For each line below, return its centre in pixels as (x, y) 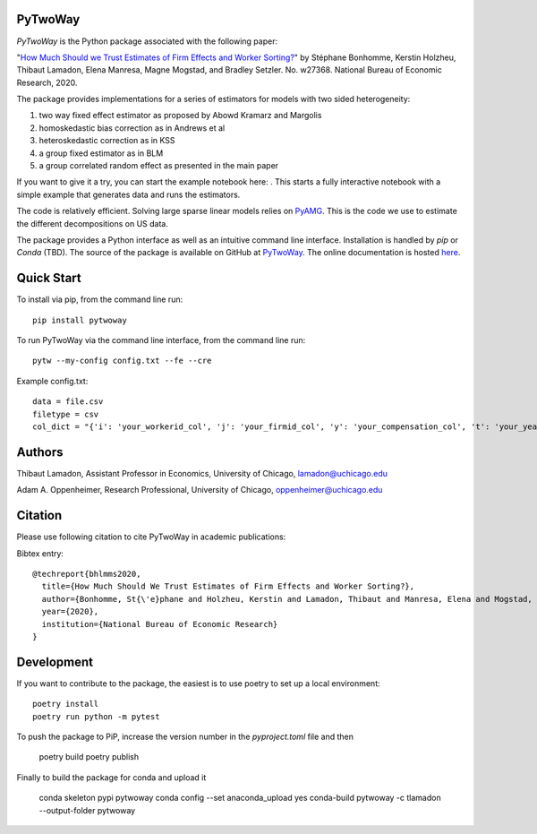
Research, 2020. (47, 82)
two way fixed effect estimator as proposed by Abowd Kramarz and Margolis (180, 116)
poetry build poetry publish (89, 757)
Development (55, 662)
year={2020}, (70, 612)
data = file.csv (68, 402)
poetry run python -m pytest (96, 716)
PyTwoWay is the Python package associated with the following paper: (147, 41)
